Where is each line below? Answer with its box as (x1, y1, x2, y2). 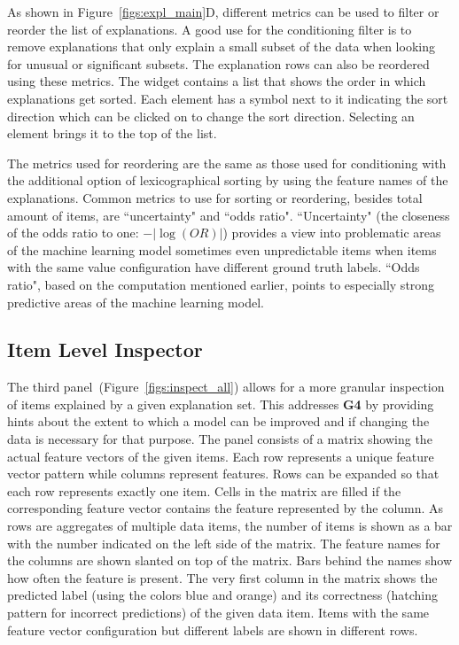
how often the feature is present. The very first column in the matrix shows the (7, 568, 438, 587)
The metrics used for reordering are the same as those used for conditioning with (7, 153, 447, 172)
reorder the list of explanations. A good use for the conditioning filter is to (7, 19, 412, 38)
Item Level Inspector (7, 336, 203, 363)
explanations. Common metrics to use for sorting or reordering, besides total (7, 188, 423, 206)
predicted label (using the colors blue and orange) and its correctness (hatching (7, 586, 438, 604)
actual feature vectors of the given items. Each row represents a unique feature (7, 447, 434, 465)
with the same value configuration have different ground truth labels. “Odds (7, 258, 420, 276)
